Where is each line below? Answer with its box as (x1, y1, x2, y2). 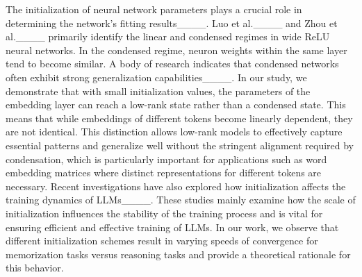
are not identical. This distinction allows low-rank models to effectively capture (6, 124, 343, 139)
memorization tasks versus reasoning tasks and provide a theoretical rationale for (6, 246, 351, 261)
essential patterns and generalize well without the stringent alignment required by (6, 137, 354, 152)
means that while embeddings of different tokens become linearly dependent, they (6, 110, 353, 125)
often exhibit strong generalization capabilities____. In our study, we (6, 69, 307, 84)
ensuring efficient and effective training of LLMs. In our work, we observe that (6, 219, 339, 234)
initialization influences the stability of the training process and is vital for (6, 205, 323, 220)
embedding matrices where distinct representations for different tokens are (6, 165, 322, 180)
